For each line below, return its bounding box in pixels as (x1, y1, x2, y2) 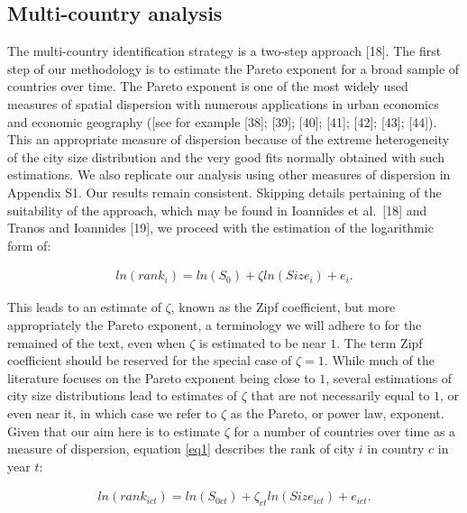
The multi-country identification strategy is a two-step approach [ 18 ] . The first (7, 41, 442, 60)
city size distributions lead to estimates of (7, 386, 238, 405)
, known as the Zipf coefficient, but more (170, 298, 396, 316)
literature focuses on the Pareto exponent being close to (7, 368, 316, 387)
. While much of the (324, 351, 435, 370)
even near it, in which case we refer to (7, 403, 217, 422)
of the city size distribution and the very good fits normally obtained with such (7, 147, 445, 166)
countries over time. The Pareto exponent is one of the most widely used (7, 77, 408, 96)
